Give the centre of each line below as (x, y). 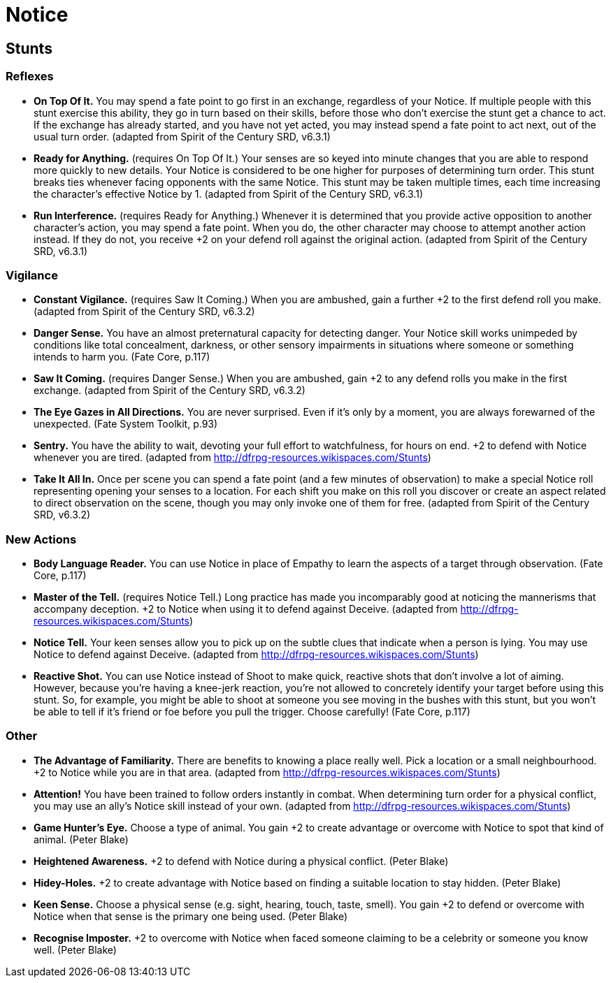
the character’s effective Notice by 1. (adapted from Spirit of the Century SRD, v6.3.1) (228, 194)
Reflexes (30, 77)
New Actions (41, 539)
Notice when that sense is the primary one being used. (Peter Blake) (191, 916)
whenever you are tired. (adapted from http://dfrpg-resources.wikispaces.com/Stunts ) (232, 458)
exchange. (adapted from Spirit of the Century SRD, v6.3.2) (170, 391)
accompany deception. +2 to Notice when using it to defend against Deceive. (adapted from (246, 609)
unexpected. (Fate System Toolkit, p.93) (126, 424)
